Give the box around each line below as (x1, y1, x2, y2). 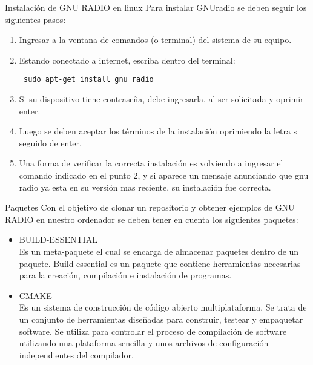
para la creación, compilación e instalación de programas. (19, 269, 232, 281)
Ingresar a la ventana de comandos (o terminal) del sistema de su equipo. (19, 33, 292, 46)
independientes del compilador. (19, 348, 134, 361)
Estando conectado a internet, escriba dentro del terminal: (19, 53, 236, 66)
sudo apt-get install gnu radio (23, 75, 154, 84)
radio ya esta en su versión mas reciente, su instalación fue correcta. (19, 180, 271, 193)
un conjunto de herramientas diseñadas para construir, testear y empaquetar (19, 312, 303, 325)
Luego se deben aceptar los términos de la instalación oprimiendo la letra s (19, 125, 297, 137)
